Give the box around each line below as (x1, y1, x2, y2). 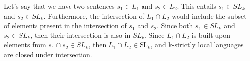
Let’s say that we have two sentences (4, 1, 115, 11)
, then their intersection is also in (30, 30, 131, 40)
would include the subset (172, 10, 247, 21)
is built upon (191, 30, 231, 40)
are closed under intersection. (4, 49, 92, 59)
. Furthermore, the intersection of (43, 10, 144, 21)
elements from (4, 39, 46, 50)
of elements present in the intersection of (4, 20, 127, 30)
